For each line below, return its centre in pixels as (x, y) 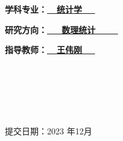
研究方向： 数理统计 (50, 29)
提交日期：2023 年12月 (49, 130)
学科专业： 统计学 (44, 9)
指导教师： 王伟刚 (44, 50)
